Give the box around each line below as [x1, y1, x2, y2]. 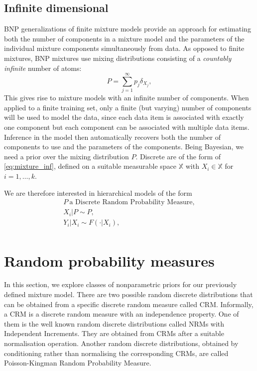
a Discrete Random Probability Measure [69, 199, 193, 206]
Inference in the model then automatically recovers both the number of [4, 131, 221, 142]
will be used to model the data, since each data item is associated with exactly [4, 112, 244, 122]
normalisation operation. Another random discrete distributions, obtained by [4, 338, 239, 349]
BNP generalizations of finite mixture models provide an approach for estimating [4, 23, 251, 34]
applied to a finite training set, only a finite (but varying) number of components [4, 102, 252, 112]
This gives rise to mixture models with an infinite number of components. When [4, 92, 249, 103]
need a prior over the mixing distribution [4, 151, 129, 161]
